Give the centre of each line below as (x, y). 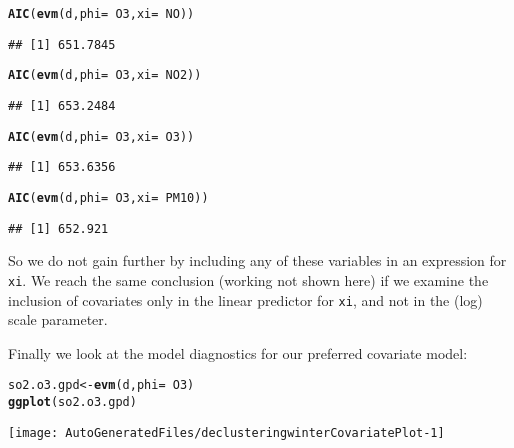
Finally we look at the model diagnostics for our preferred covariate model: (238, 352)
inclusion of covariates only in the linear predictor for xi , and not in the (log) (245, 299)
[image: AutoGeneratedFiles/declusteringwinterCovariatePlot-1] (226, 432)
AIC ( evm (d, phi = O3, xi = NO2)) (105, 75)
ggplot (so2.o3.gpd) (72, 402)
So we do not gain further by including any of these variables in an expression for (257, 260)
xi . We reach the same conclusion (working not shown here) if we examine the (248, 279)
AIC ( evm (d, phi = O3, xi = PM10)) (108, 197)
